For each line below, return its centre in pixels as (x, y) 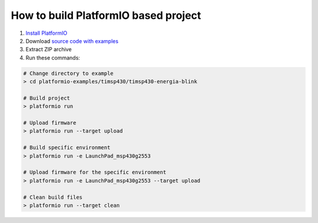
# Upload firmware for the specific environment (95, 172)
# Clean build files (53, 197)
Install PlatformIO (47, 33)
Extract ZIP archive (49, 50)
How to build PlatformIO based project (106, 15)
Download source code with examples (72, 41)
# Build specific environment (67, 148)
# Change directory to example (69, 73)
